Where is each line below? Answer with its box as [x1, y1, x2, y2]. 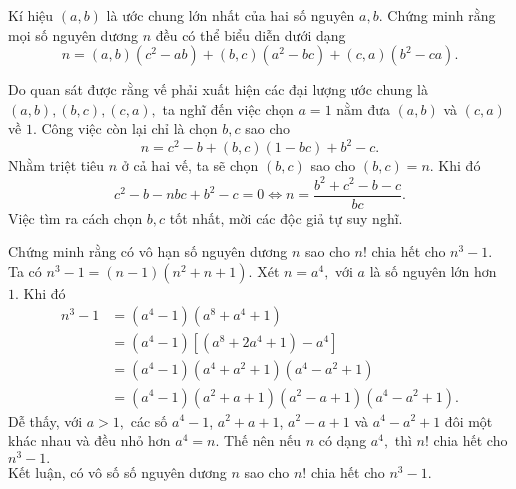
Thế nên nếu [223, 430, 301, 451]
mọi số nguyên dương [8, 24, 138, 45]
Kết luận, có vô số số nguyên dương [8, 461, 227, 482]
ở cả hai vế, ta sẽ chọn [121, 155, 259, 176]
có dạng [318, 430, 367, 451]
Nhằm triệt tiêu [8, 155, 105, 176]
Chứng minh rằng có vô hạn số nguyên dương [8, 241, 288, 262]
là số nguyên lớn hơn [369, 260, 497, 281]
